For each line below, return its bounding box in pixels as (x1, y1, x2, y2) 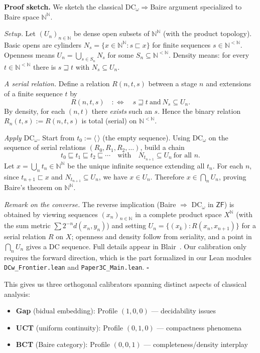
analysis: (4, 288, 30, 299)
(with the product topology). (163, 28, 252, 39)
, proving (218, 171, 246, 182)
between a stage (148, 78, 197, 89)
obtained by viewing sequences (4, 209, 98, 219)
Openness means (4, 49, 55, 60)
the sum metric (4, 220, 51, 231)
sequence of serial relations (4, 142, 86, 152)
